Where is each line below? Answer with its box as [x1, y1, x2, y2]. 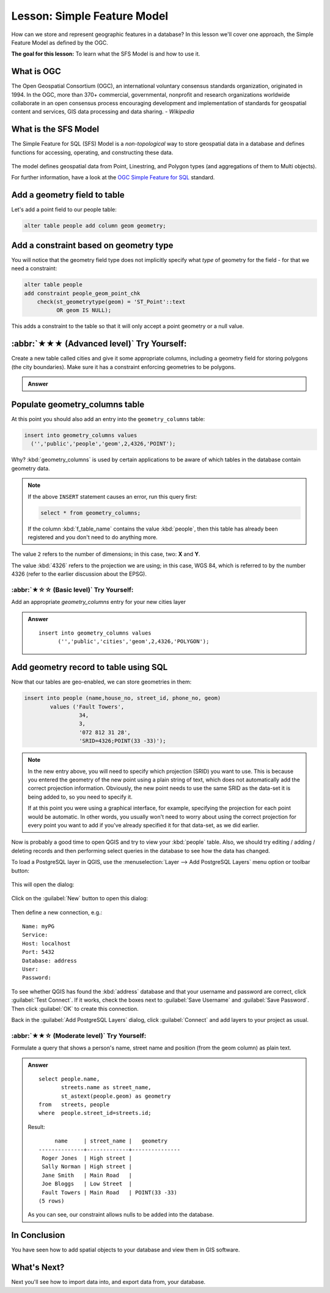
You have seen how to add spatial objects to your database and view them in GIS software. [11, 1246, 240, 1254]
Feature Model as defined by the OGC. [11, 39, 108, 46]
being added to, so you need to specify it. [28, 793, 133, 800]
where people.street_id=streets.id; [38, 1109, 152, 1117]
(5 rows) [38, 1197, 65, 1204]
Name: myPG [22, 923, 55, 930]
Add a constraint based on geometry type [11, 240, 174, 250]
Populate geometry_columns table [11, 399, 145, 409]
